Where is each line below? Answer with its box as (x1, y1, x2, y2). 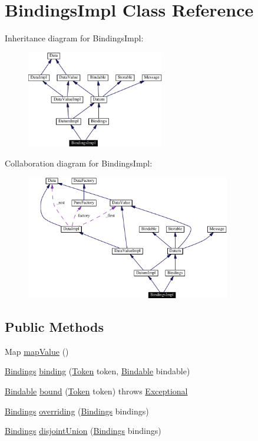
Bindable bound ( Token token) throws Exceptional (5, 385, 188, 397)
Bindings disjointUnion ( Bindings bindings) (5, 424, 161, 437)
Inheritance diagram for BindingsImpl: (5, 32, 144, 44)
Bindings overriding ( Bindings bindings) (5, 404, 149, 417)
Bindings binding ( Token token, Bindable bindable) (5, 365, 190, 377)
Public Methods (5, 318, 104, 335)
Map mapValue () (5, 345, 69, 357)
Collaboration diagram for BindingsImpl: (5, 156, 153, 169)
